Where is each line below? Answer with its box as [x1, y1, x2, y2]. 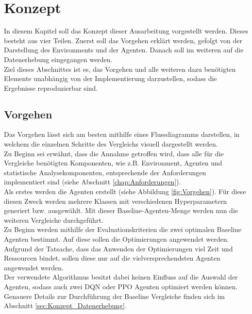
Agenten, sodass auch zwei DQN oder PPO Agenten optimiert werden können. [4, 281, 238, 291]
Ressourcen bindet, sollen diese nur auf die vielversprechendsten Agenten [4, 253, 220, 263]
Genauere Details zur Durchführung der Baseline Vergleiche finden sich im [4, 291, 225, 301]
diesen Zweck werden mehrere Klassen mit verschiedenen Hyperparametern [4, 196, 227, 206]
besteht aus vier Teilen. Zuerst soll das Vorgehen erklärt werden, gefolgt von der [4, 35, 243, 45]
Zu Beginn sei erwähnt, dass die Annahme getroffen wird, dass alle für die [4, 148, 224, 158]
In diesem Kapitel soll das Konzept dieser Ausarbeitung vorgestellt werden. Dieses [4, 26, 248, 36]
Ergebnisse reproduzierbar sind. [4, 83, 98, 93]
